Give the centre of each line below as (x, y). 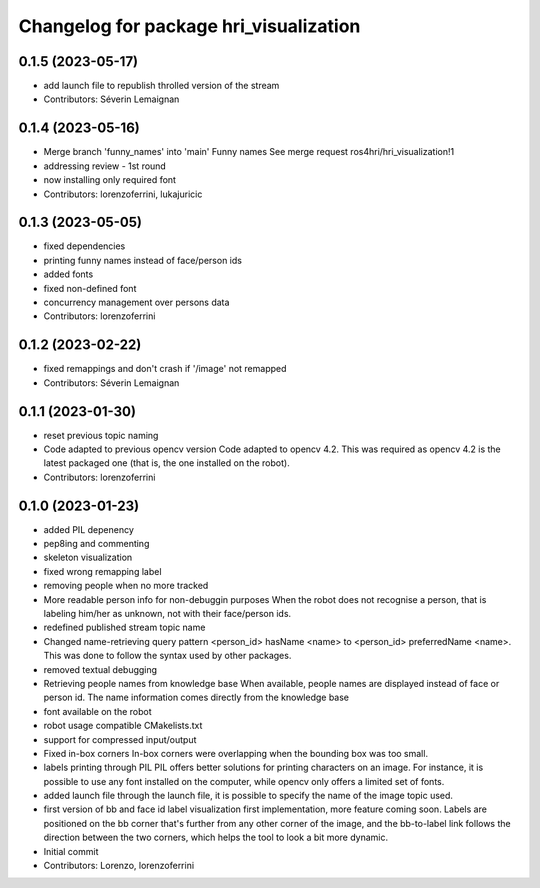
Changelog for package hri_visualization (189, 26)
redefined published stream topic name (124, 627)
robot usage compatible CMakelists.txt (123, 726)
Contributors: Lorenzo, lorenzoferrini (119, 866)
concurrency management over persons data (136, 302)
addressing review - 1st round (105, 166)
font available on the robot (97, 711)
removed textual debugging (100, 669)
